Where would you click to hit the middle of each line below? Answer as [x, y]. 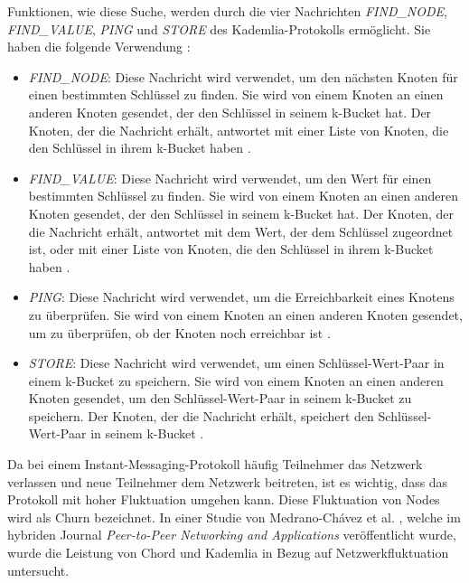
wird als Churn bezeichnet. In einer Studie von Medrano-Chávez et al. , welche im [234, 517]
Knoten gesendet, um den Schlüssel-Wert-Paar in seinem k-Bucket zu [220, 398]
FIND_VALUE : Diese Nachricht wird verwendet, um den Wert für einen [230, 178]
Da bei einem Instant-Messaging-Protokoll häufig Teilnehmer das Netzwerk [215, 464]
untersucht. [38, 570]
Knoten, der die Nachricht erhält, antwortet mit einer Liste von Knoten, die [239, 130]
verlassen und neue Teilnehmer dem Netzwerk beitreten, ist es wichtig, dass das [228, 481]
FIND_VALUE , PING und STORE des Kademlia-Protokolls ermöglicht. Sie [219, 28]
